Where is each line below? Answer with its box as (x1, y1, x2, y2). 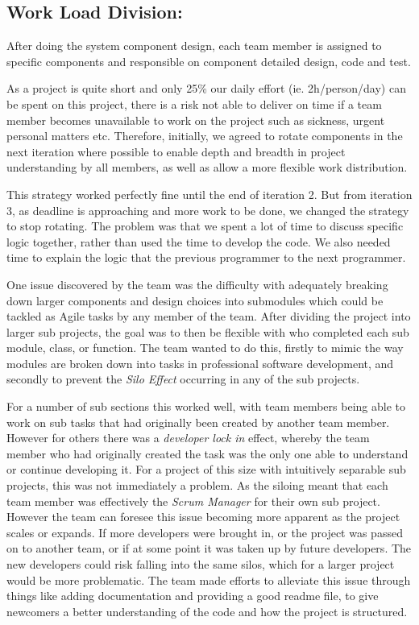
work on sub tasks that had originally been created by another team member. (6, 413, 390, 430)
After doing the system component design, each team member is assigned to (6, 37, 382, 54)
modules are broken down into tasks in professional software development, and (6, 354, 394, 371)
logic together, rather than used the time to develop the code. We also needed (6, 233, 391, 250)
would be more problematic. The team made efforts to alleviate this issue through (6, 571, 411, 588)
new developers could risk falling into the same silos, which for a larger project (6, 556, 395, 573)
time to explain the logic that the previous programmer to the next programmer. (6, 249, 406, 266)
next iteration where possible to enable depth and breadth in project (6, 143, 346, 159)
